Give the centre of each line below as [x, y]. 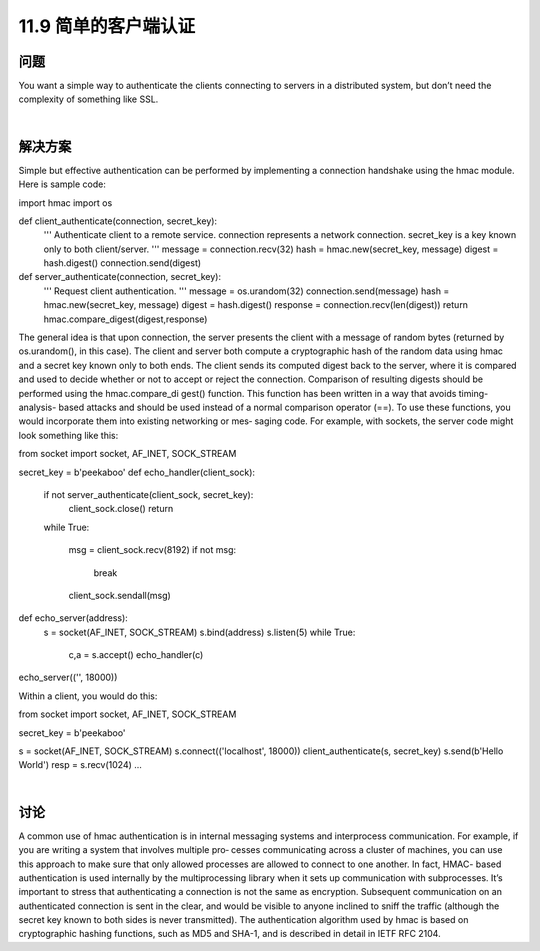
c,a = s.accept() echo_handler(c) [136, 655]
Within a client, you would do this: [88, 696]
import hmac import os [65, 202]
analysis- [37, 407]
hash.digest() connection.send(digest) [122, 263]
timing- [473, 393]
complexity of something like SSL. [88, 99]
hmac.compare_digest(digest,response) [125, 319]
